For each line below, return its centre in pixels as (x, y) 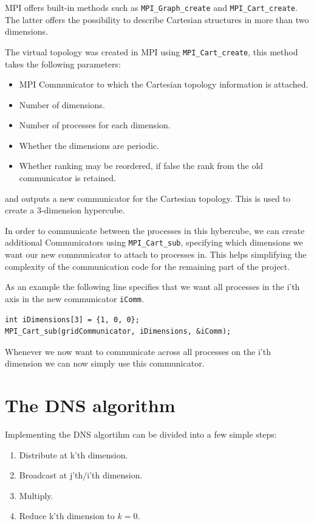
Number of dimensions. (62, 104)
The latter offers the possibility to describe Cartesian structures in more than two (157, 19)
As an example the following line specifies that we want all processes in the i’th (152, 287)
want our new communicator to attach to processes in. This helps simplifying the (156, 254)
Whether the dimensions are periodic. (89, 145)
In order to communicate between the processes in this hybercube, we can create (155, 230)
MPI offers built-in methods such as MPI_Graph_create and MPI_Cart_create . (151, 7)
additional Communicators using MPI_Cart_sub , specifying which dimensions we (154, 242)
